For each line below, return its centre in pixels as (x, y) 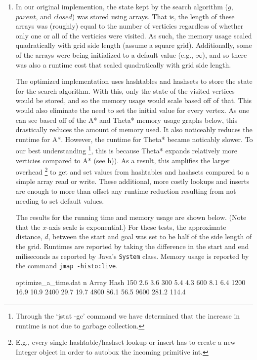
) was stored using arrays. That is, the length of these (153, 16)
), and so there (225, 54)
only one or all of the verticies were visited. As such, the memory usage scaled (134, 35)
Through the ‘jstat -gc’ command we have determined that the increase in (128, 316)
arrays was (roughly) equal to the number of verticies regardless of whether (129, 26)
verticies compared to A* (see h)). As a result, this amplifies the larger (123, 160)
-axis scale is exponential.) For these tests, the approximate (136, 227)
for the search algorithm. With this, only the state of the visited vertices (125, 90)
